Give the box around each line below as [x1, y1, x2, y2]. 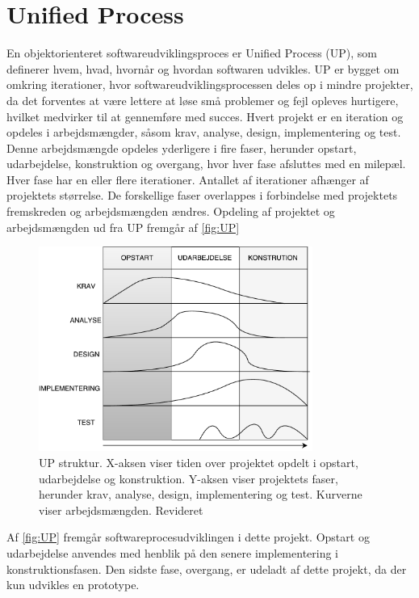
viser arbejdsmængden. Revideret [39, 501, 203, 518]
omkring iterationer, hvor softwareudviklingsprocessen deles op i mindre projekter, [6, 76, 413, 93]
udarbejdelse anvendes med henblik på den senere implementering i [6, 544, 339, 561]
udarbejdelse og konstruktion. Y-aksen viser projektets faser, [39, 470, 338, 486]
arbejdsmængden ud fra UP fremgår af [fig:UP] [6, 218, 240, 235]
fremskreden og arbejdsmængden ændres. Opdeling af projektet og [6, 203, 335, 220]
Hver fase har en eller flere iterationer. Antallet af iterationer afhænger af [6, 171, 369, 187]
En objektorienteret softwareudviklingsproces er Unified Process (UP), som [6, 44, 378, 61]
